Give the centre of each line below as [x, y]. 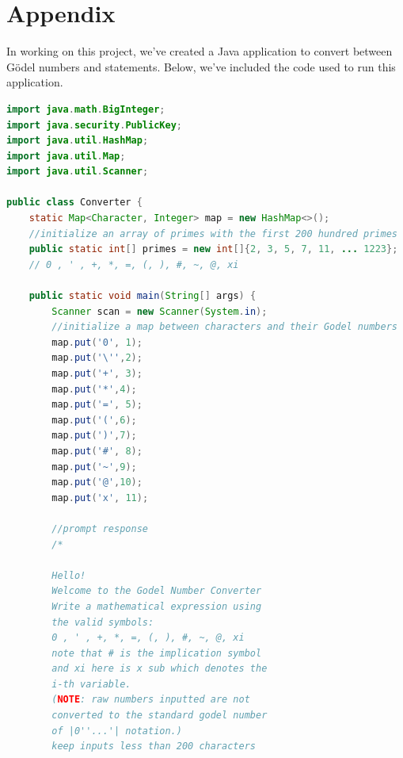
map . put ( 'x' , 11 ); [100, 498]
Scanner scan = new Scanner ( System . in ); [160, 311]
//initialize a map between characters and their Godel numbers [224, 327]
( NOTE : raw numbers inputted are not [151, 700]
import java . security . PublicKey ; [94, 125]
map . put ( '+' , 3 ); [97, 373]
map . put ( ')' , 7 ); [94, 436]
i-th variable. [91, 684]
